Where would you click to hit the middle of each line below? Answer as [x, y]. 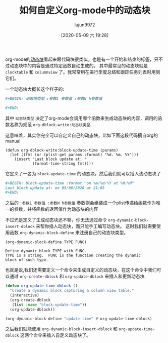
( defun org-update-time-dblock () [42, 286]
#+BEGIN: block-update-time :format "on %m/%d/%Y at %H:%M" [70, 183]
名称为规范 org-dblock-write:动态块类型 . [50, 124]
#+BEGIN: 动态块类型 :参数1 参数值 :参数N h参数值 [54, 99]
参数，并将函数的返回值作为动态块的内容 [56, 209]
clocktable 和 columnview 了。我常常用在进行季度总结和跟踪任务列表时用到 [83, 72]
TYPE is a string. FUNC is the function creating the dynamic [73, 256]
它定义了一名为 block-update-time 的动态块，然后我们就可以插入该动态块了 [83, 173]
